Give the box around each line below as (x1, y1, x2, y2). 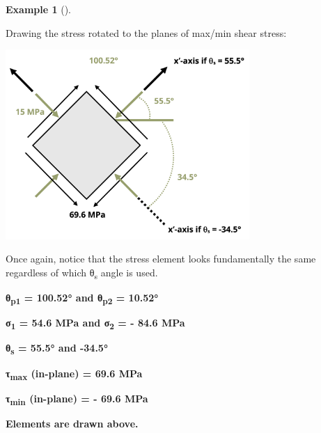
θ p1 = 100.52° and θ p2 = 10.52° (6, 290, 159, 306)
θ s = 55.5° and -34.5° (6, 340, 108, 357)
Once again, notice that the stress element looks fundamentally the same (6, 251, 316, 266)
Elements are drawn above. (6, 416, 139, 430)
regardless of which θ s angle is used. (6, 265, 158, 281)
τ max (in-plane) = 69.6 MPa (6, 365, 143, 382)
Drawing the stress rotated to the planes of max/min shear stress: (6, 25, 287, 40)
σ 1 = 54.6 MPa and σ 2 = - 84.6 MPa (6, 315, 185, 332)
